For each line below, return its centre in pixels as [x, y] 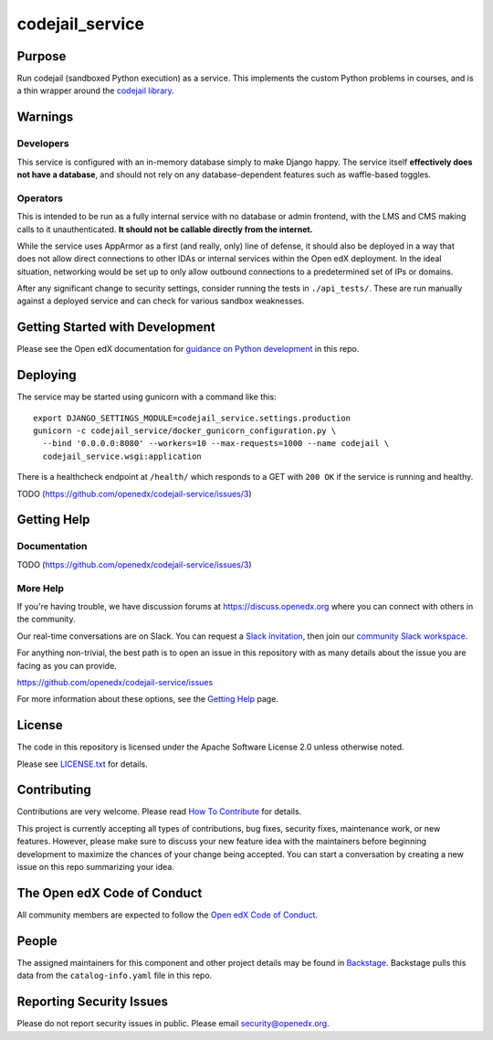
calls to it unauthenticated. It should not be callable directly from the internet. [165, 229]
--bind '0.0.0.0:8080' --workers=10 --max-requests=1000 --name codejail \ [216, 444]
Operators [40, 198]
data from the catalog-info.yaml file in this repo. [115, 976]
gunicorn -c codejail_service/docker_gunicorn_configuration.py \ [185, 431]
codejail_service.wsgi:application [122, 456]
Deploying [47, 375]
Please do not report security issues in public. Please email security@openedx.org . [173, 1024]
